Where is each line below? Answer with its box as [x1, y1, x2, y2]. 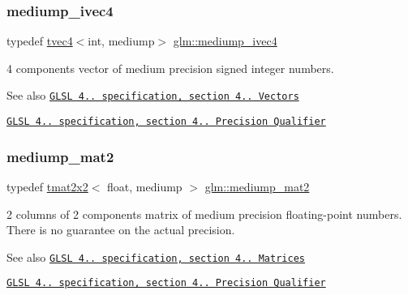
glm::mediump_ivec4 [173, 32, 277, 49]
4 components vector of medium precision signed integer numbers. [6, 59, 334, 76]
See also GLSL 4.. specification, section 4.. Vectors [6, 87, 299, 104]
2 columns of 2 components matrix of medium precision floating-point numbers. [6, 205, 402, 222]
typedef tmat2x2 [6, 177, 88, 195]
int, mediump [88, 32, 155, 49]
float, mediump [107, 177, 183, 195]
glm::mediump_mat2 [204, 177, 310, 195]
